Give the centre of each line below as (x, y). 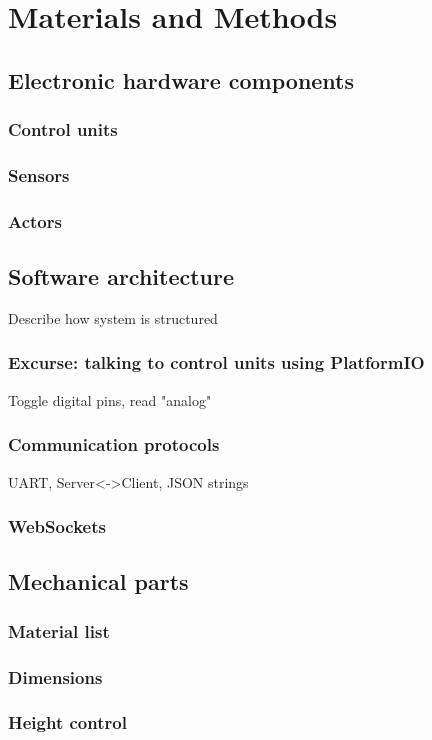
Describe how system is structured (113, 317)
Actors (35, 220)
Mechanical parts (98, 581)
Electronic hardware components (181, 79)
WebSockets (57, 526)
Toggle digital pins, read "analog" (110, 399)
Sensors (39, 174)
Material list (59, 630)
